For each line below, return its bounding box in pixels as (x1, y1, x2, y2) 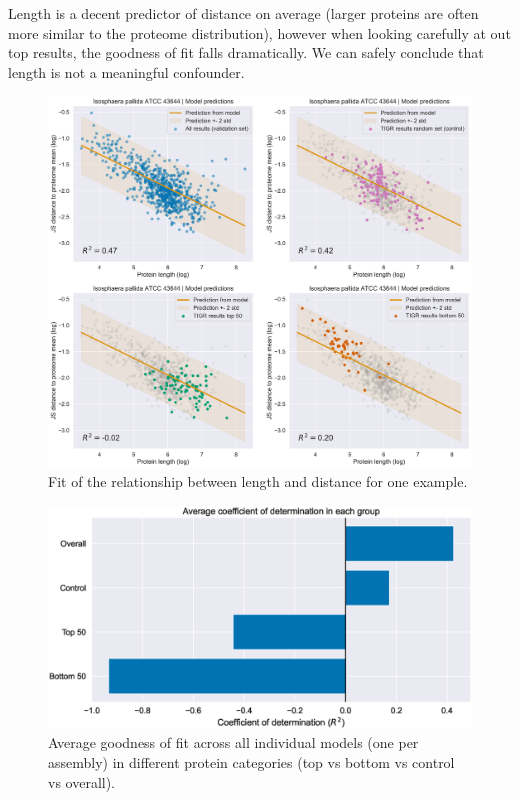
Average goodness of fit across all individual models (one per (48, 732, 419, 753)
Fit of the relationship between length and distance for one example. (48, 471, 468, 492)
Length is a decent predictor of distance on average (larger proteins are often (8, 3, 479, 23)
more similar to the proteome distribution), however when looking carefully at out (8, 22, 511, 43)
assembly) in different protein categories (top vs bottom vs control (48, 751, 455, 772)
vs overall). (48, 771, 116, 792)
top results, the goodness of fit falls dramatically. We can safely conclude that (8, 42, 484, 63)
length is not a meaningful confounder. (8, 61, 245, 82)
